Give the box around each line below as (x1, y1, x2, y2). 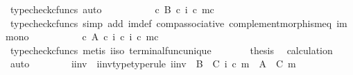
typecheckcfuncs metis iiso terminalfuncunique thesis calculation (10, 42, 333, 57)
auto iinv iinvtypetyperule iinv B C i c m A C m (10, 56, 296, 71)
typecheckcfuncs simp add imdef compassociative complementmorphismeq (10, 15, 332, 30)
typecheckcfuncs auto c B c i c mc (10, 2, 214, 16)
